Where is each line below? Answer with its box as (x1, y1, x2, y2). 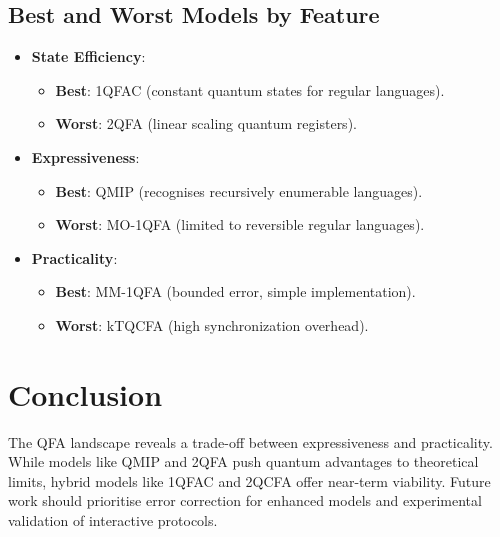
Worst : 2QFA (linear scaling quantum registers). (55, 113, 357, 134)
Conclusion (8, 373, 163, 414)
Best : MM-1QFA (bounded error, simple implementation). (55, 281, 416, 302)
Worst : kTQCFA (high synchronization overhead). (55, 314, 369, 335)
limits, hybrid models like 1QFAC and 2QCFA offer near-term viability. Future (8, 470, 491, 491)
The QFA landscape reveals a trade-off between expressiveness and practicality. (8, 431, 493, 452)
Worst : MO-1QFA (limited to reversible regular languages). (55, 214, 425, 235)
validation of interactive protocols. (8, 510, 218, 531)
